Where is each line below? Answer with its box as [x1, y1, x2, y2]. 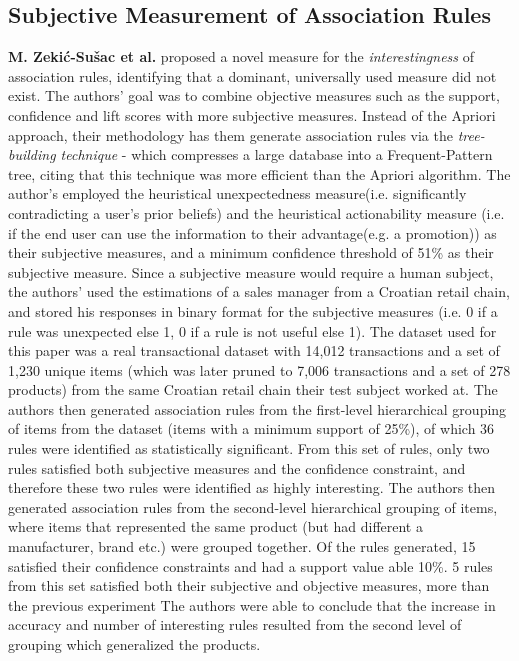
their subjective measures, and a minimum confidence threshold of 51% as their [8, 242, 494, 263]
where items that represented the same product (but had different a [8, 516, 423, 537]
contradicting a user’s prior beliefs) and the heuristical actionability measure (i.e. [8, 202, 505, 223]
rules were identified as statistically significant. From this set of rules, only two [8, 438, 490, 459]
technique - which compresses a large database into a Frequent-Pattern [60, 144, 493, 165]
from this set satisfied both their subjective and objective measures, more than [8, 575, 490, 596]
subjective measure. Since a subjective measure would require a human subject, [8, 261, 494, 282]
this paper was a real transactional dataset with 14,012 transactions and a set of [8, 340, 500, 361]
